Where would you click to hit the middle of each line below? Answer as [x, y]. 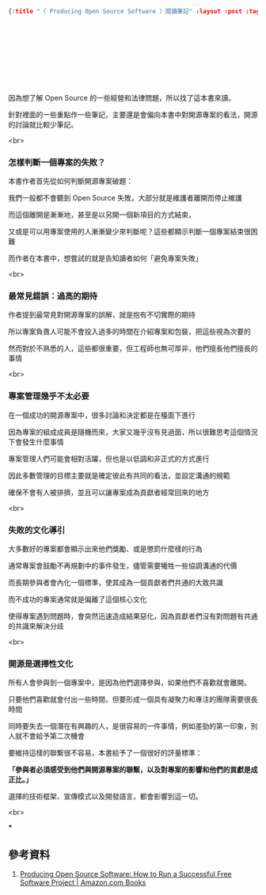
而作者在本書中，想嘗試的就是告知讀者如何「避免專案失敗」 [105, 258]
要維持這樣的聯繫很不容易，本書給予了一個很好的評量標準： [105, 753]
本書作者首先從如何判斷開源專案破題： [70, 181]
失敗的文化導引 [37, 530]
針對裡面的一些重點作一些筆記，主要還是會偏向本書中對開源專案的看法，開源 [133, 114]
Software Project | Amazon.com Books [83, 882]
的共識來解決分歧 [36, 626]
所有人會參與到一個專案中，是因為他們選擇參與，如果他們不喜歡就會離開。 [129, 683]
